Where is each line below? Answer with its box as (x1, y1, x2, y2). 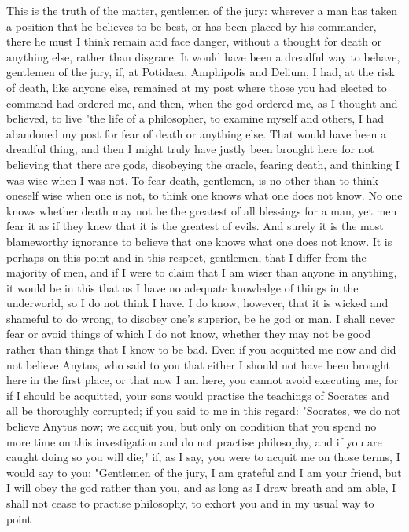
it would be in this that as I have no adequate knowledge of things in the (6, 279, 359, 295)
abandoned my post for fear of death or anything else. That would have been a (6, 125, 386, 141)
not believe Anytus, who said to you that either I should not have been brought (6, 356, 390, 372)
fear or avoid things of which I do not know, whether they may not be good (6, 325, 371, 342)
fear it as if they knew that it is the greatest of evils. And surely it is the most (6, 218, 384, 234)
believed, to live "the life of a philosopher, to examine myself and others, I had (6, 110, 384, 127)
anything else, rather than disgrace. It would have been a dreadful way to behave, (6, 48, 400, 64)
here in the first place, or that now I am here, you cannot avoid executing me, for (6, 372, 399, 388)
